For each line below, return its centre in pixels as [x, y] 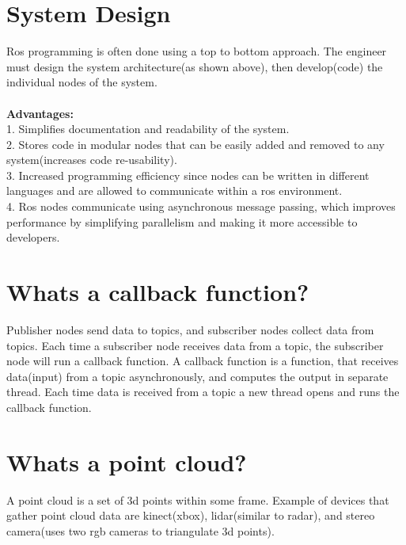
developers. [33, 237]
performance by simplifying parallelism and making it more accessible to [182, 221]
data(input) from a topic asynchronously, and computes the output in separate [197, 376]
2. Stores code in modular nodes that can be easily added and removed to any [195, 144]
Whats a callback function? [158, 292]
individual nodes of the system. [82, 82]
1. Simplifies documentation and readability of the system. [148, 129]
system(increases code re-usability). [92, 160]
